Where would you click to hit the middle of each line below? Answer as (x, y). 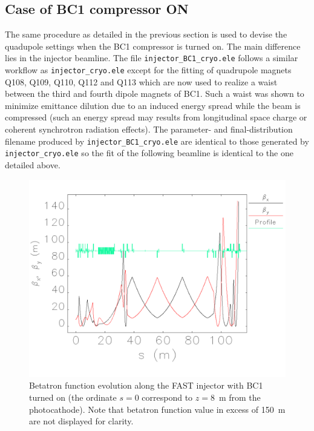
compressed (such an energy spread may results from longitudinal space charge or (156, 117)
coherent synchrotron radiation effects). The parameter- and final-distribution (149, 129)
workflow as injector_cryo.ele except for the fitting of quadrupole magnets (148, 70)
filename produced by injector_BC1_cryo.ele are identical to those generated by (157, 141)
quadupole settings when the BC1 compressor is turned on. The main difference (153, 46)
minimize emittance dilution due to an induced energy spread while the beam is (153, 105)
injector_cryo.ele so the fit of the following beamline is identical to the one (149, 153)
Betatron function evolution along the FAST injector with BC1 (146, 385)
